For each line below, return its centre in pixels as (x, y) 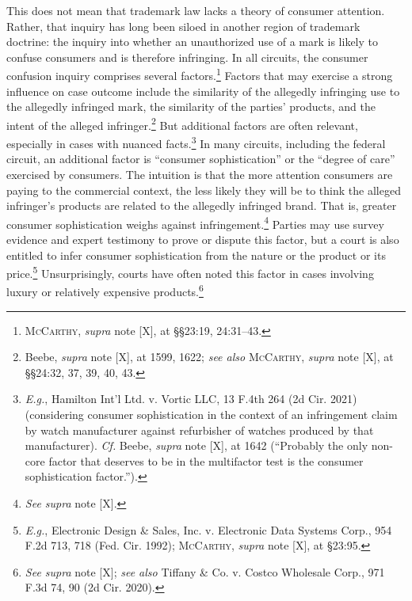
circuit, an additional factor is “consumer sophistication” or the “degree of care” (201, 159)
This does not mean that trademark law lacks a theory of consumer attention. (196, 10)
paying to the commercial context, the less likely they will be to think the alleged (204, 190)
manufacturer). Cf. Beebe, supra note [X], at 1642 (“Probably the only (196, 445)
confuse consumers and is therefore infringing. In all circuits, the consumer (187, 57)
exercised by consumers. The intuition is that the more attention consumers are (200, 174)
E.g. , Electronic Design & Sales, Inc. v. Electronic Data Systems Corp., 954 (208, 529)
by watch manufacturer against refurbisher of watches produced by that (199, 430)
